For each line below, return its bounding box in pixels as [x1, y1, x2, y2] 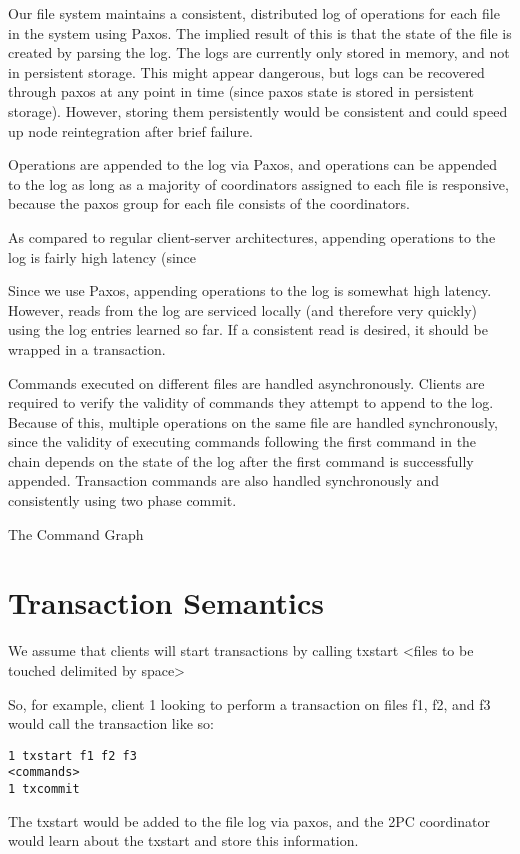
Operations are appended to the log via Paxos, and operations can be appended [8, 154, 498, 175]
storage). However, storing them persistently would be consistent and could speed [8, 100, 508, 121]
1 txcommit [8, 782, 80, 797]
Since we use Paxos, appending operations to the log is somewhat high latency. [8, 280, 492, 301]
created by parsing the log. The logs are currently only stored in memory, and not [8, 42, 510, 63]
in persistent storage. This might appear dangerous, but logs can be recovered [8, 61, 485, 82]
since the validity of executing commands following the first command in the [8, 431, 477, 452]
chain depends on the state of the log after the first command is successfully [8, 450, 474, 471]
